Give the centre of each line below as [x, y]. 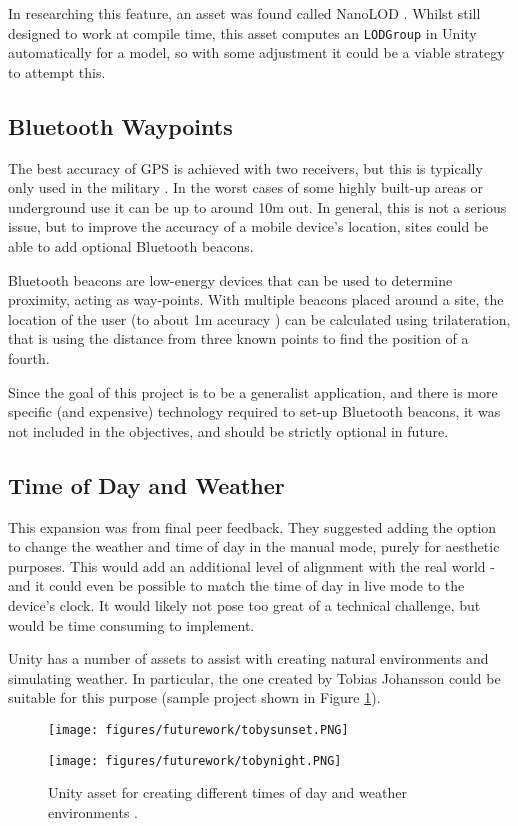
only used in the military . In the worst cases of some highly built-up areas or [246, 187]
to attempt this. [57, 71]
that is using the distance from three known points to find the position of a [238, 338]
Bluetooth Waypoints [120, 125]
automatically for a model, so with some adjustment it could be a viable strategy [256, 52]
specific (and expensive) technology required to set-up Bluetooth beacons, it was [254, 411]
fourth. [29, 357]
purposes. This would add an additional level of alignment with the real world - [251, 565]
